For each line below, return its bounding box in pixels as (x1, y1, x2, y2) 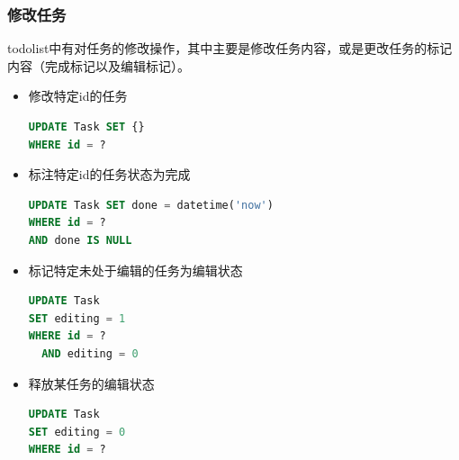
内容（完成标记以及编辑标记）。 (7, 56, 190, 75)
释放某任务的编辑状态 (28, 374, 155, 392)
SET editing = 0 (28, 425, 126, 438)
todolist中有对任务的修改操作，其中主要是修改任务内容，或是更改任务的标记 (7, 39, 453, 58)
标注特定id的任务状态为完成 (28, 165, 191, 184)
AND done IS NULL (28, 233, 132, 247)
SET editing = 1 (28, 311, 126, 325)
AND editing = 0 (41, 347, 139, 360)
